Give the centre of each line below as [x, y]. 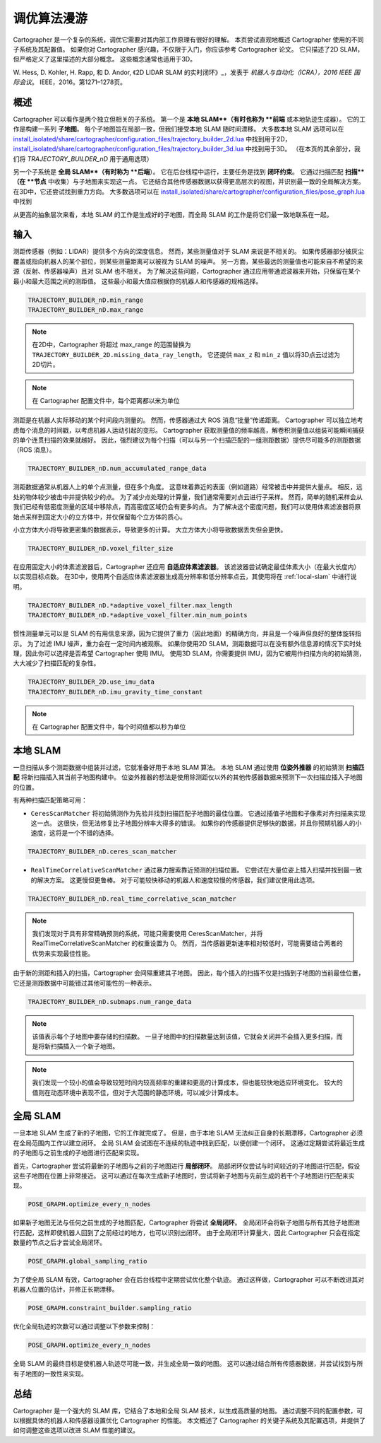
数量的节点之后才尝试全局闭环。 [59, 1243]
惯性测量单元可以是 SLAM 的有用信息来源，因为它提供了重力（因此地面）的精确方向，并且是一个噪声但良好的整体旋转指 [187, 633]
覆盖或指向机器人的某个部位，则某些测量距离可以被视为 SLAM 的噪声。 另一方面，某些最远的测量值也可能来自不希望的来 [188, 261]
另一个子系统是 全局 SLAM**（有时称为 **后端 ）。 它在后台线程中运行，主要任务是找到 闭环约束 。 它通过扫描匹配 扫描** [189, 171]
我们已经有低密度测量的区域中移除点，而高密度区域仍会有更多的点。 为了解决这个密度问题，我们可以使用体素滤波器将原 [187, 507]
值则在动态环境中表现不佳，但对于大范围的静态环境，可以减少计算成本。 [137, 1092]
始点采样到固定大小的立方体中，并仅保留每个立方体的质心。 [99, 517]
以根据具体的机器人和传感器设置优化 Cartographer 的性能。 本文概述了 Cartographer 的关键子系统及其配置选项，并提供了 [189, 1420]
